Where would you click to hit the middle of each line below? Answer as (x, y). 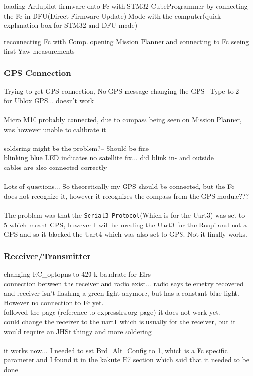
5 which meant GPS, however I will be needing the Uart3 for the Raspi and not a (126, 224)
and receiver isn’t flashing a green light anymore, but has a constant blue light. (122, 293)
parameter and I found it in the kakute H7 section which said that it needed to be (126, 360)
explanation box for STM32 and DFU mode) (71, 25)
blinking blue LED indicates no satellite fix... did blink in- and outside (109, 158)
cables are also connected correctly (55, 167)
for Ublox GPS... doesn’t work (49, 100)
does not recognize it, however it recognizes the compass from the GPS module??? (126, 196)
